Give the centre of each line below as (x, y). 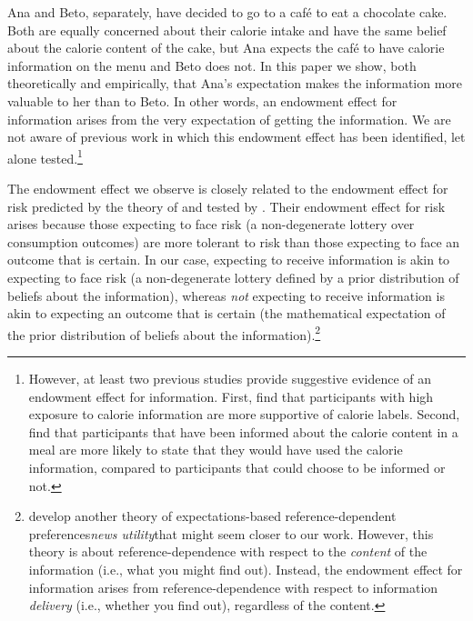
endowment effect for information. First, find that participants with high (231, 396)
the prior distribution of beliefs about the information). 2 (164, 333)
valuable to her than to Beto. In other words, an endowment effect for (202, 100)
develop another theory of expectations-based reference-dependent (212, 516)
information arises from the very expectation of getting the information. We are (229, 119)
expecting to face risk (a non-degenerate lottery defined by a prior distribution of (233, 277)
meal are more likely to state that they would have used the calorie (216, 450)
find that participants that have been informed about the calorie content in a (243, 431)
